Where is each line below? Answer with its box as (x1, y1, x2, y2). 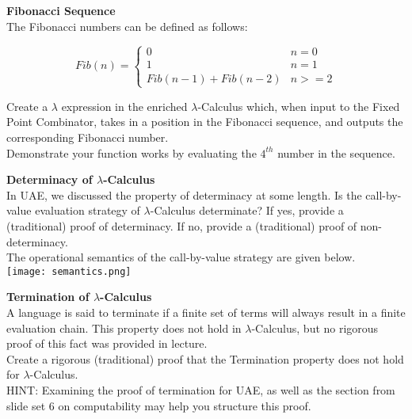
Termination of (6, 288, 90, 305)
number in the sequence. (277, 144, 395, 161)
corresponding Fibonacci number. (6, 128, 169, 145)
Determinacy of (6, 171, 93, 188)
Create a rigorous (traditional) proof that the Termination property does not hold (6, 350, 404, 367)
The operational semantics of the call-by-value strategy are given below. (6, 249, 356, 265)
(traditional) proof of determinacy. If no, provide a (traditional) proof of (6, 217, 357, 234)
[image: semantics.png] (6, 265, 132, 277)
